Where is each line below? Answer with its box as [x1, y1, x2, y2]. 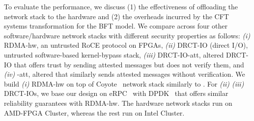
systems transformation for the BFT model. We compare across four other [4, 21, 227, 31]
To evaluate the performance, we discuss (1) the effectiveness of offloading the [4, 1, 238, 11]
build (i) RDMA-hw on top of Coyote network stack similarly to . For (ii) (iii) [4, 78, 244, 89]
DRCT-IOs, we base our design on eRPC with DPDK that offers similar [4, 88, 228, 98]
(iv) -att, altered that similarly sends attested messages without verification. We [4, 69, 245, 79]
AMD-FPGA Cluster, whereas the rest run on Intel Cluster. [4, 107, 185, 118]
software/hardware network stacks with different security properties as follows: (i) [4, 30, 251, 40]
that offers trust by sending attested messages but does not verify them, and [14, 59, 244, 69]
